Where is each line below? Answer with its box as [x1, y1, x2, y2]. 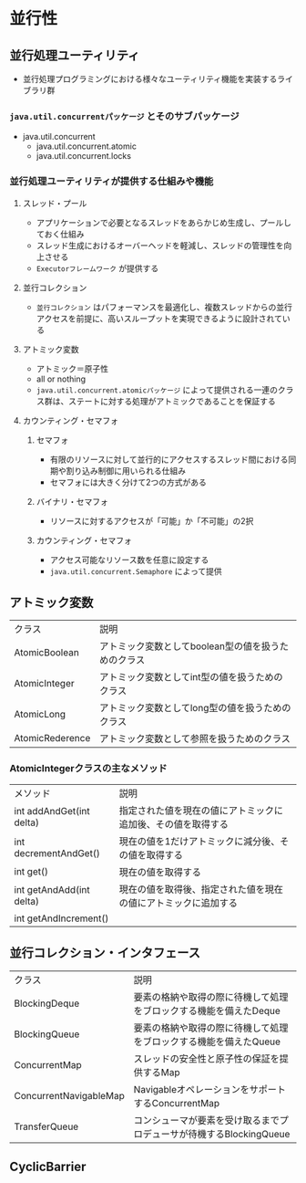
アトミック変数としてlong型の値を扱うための [98, 702, 291, 715]
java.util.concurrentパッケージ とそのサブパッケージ [9, 110, 240, 122]
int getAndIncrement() [14, 912, 109, 925]
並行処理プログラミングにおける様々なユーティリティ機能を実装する [22, 74, 278, 84]
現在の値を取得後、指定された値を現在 [118, 883, 284, 895]
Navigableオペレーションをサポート [133, 1083, 287, 1095]
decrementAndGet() [14, 846, 100, 859]
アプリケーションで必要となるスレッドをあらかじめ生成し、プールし [36, 216, 291, 228]
